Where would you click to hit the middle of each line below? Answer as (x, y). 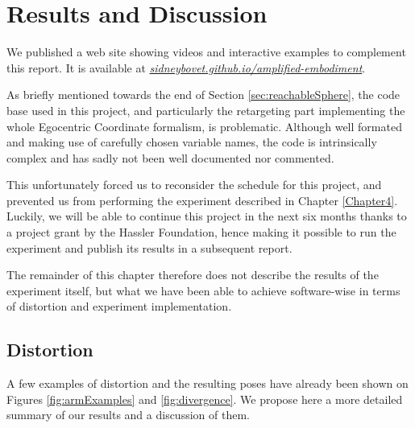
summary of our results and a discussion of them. (128, 415)
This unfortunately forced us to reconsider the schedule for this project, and (194, 185)
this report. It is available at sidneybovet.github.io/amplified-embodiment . (186, 67)
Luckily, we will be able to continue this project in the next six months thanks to (207, 216)
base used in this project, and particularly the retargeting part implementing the (206, 110)
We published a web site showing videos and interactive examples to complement (206, 52)
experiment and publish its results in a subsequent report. (149, 247)
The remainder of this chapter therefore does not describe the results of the (193, 275)
